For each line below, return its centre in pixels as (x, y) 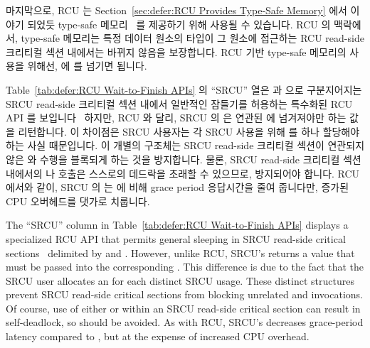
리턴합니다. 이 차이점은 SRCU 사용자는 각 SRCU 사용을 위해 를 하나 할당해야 (189, 131)
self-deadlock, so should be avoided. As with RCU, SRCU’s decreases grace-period (185, 322)
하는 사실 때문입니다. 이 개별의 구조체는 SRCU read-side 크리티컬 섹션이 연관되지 (185, 145)
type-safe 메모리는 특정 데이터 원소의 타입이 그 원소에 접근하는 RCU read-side (192, 38)
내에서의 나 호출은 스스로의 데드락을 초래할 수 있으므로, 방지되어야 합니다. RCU (183, 173)
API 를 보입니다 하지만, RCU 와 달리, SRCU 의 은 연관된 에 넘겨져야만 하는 (176, 118)
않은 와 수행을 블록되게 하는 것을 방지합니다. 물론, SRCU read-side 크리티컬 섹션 (184, 159)
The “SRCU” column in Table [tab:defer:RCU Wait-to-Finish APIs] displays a (177, 225)
